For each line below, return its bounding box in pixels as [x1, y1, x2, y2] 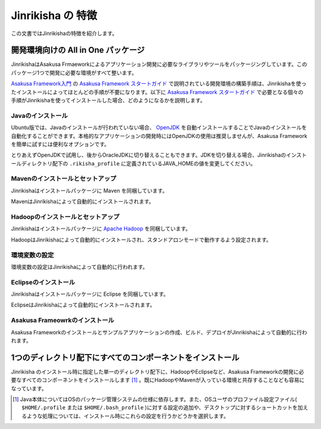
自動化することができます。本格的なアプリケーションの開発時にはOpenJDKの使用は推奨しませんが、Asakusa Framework [11, 132, 307, 139]
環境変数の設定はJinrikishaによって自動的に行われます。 [11, 263, 148, 270]
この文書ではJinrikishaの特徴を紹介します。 [11, 30, 118, 37]
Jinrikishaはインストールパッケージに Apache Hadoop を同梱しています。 [11, 225, 191, 232]
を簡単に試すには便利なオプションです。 [11, 140, 110, 148]
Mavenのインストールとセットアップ [11, 174, 117, 183]
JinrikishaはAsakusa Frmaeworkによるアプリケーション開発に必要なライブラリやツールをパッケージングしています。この [11, 61, 307, 68]
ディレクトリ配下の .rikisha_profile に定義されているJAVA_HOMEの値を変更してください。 [21, 159, 256, 167]
